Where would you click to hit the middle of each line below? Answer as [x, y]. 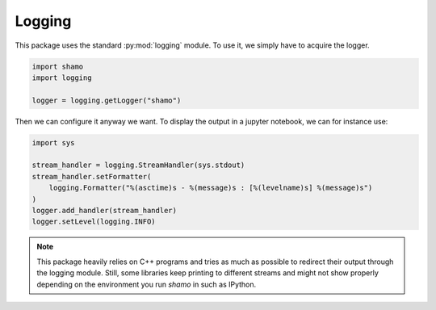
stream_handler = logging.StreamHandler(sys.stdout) [138, 165]
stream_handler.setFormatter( [92, 176]
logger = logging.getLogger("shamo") [107, 100]
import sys [53, 142]
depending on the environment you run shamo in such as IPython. [147, 284]
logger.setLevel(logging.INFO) [94, 222]
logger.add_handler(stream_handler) [105, 211]
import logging [62, 77]
